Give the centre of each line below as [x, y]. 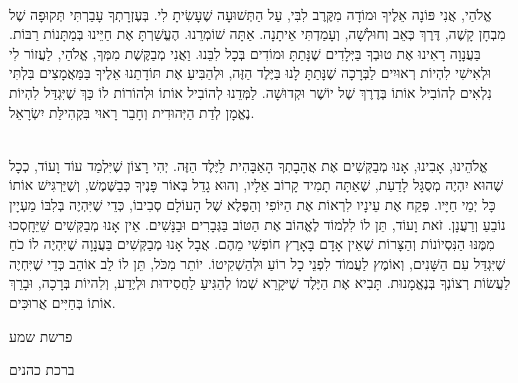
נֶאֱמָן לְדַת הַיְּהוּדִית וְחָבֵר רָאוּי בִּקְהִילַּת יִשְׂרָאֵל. [132, 111]
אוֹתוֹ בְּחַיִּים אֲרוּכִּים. [62, 301]
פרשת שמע [41, 335]
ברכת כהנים [42, 369]
